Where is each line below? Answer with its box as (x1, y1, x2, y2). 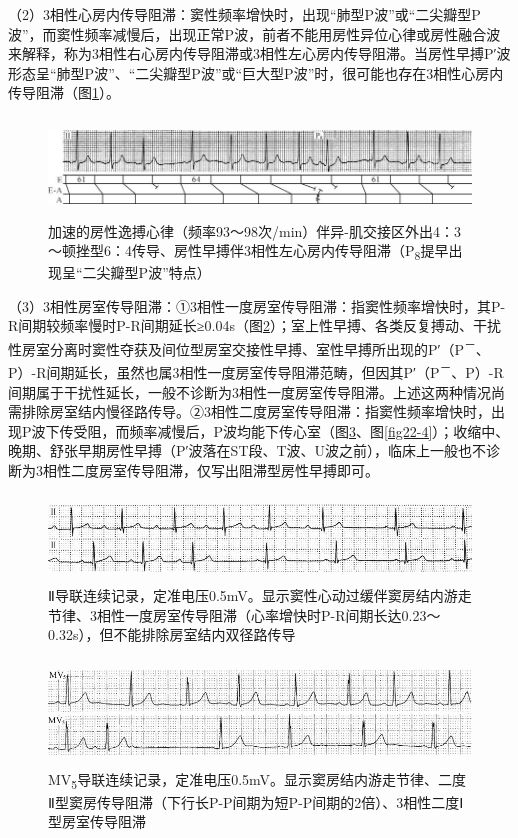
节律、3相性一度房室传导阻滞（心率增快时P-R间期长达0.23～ (48, 604, 441, 625)
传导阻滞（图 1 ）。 (8, 82, 120, 103)
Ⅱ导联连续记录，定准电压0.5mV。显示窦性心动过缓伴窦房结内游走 (48, 585, 472, 606)
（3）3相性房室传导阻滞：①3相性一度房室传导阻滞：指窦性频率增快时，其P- (8, 295, 506, 316)
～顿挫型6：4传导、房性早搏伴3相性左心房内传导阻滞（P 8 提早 (48, 240, 449, 263)
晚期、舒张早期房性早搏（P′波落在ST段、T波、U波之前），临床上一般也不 (8, 440, 487, 461)
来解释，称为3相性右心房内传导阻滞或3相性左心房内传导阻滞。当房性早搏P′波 (8, 43, 511, 64)
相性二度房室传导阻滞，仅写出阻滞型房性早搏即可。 (42, 459, 379, 480)
